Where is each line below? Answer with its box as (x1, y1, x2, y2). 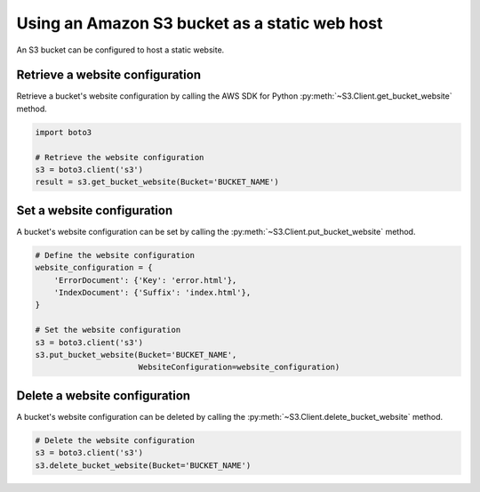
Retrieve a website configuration (16, 68, 202, 83)
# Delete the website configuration (35, 435, 196, 445)
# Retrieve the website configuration (35, 152, 204, 162)
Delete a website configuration (16, 388, 191, 403)
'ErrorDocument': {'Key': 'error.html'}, (53, 275, 237, 285)
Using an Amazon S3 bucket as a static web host (16, 13, 383, 33)
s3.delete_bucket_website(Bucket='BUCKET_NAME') (35, 460, 252, 471)
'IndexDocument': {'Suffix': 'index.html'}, (53, 287, 252, 298)
